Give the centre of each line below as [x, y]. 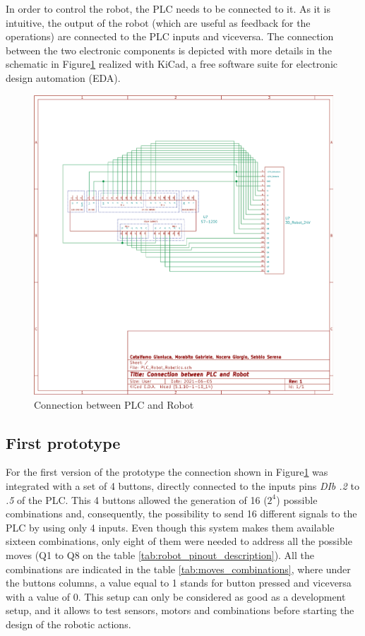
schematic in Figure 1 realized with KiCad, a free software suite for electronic [172, 64]
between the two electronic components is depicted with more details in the [169, 50]
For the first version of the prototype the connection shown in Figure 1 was [167, 472]
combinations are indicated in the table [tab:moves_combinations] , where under [178, 569]
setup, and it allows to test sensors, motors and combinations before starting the [180, 610]
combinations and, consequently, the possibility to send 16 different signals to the [181, 514]
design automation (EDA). [63, 77]
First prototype [63, 442]
